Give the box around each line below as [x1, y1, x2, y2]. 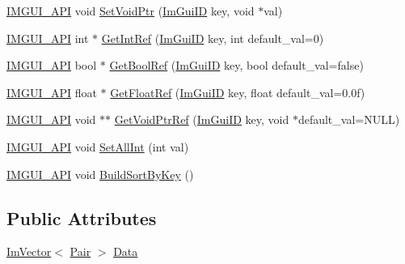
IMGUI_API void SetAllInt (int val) [6, 138, 189, 155]
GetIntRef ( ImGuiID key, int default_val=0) [101, 29, 324, 46]
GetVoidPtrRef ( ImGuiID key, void [114, 111, 289, 128]
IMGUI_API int [6, 29, 89, 46]
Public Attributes [6, 205, 157, 230]
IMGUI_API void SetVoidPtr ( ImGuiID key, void [6, 2, 255, 19]
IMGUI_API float [6, 83, 97, 100]
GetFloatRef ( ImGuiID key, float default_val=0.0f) [110, 83, 365, 100]
